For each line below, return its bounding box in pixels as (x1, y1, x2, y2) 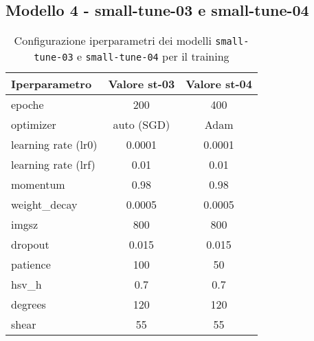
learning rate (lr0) (11, 136, 98, 153)
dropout (11, 236, 49, 253)
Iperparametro (11, 76, 92, 92)
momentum (11, 176, 65, 193)
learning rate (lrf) (11, 156, 96, 173)
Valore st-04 (186, 76, 252, 92)
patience (11, 256, 51, 273)
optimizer (11, 116, 56, 133)
